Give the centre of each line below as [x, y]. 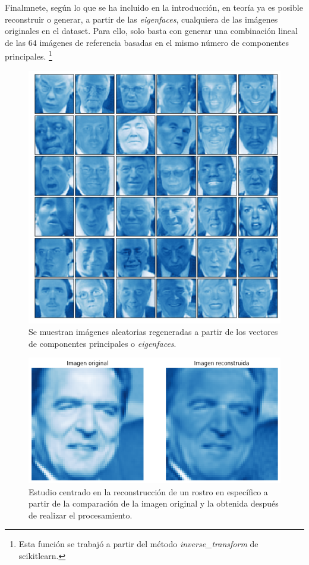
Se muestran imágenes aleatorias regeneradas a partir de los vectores [153, 332]
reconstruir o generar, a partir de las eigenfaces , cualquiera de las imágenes [141, 19]
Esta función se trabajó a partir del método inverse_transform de [138, 544]
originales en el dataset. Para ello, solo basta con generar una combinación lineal [151, 31]
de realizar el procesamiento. [81, 515]
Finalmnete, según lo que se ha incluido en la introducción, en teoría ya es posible [154, 7]
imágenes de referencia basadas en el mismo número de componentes [164, 42]
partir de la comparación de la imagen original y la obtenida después [154, 503]
